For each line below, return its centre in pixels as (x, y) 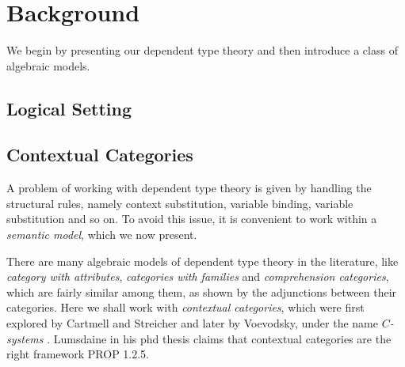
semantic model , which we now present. (102, 235)
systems (25, 338)
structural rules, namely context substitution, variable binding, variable (180, 203)
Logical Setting (69, 108)
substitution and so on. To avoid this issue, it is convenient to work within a (192, 219)
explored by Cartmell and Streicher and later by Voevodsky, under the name (192, 323)
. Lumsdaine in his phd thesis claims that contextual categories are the (219, 338)
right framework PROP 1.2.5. (78, 354)
